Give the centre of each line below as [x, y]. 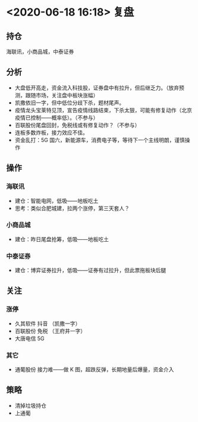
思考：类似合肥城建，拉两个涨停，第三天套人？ [72, 208]
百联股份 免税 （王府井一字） [50, 331]
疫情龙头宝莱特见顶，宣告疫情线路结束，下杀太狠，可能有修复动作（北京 [103, 110]
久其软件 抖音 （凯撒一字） [48, 324]
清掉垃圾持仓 [30, 405]
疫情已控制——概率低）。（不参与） [56, 118]
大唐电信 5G [29, 338]
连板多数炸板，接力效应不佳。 [51, 133]
